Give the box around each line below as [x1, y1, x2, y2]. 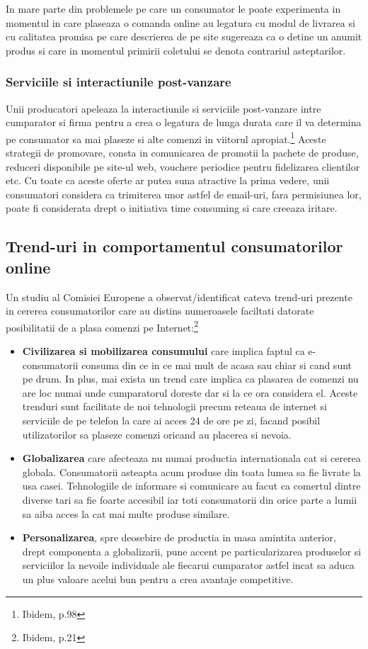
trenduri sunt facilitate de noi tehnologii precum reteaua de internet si [22, 399, 327, 414]
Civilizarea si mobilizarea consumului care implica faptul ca [22, 344, 305, 359]
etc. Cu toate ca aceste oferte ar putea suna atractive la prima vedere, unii [6, 173, 330, 188]
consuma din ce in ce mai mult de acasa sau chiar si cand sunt [81, 357, 352, 372]
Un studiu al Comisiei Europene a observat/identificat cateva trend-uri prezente [6, 289, 352, 304]
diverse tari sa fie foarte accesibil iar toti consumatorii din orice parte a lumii [22, 492, 357, 507]
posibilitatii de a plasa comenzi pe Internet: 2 [6, 317, 199, 334]
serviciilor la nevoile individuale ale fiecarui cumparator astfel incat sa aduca [22, 558, 355, 572]
